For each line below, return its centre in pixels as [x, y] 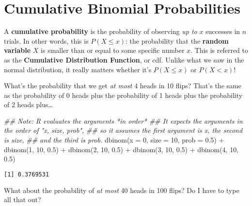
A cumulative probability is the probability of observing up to [101, 31]
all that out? [23, 199]
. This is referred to [219, 50]
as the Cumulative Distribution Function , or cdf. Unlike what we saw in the [124, 59]
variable [17, 50]
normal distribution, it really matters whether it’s [78, 69]
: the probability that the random [177, 40]
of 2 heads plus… [28, 104]
